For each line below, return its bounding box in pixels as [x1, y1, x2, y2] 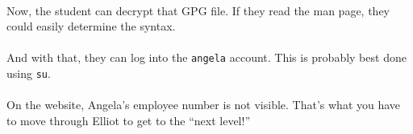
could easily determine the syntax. [6, 18, 176, 35]
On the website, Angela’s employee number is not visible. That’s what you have [6, 96, 401, 113]
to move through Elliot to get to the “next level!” [6, 112, 250, 128]
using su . [6, 65, 51, 82]
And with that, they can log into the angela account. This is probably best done [6, 49, 407, 66]
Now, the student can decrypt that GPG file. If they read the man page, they [6, 2, 390, 18]
